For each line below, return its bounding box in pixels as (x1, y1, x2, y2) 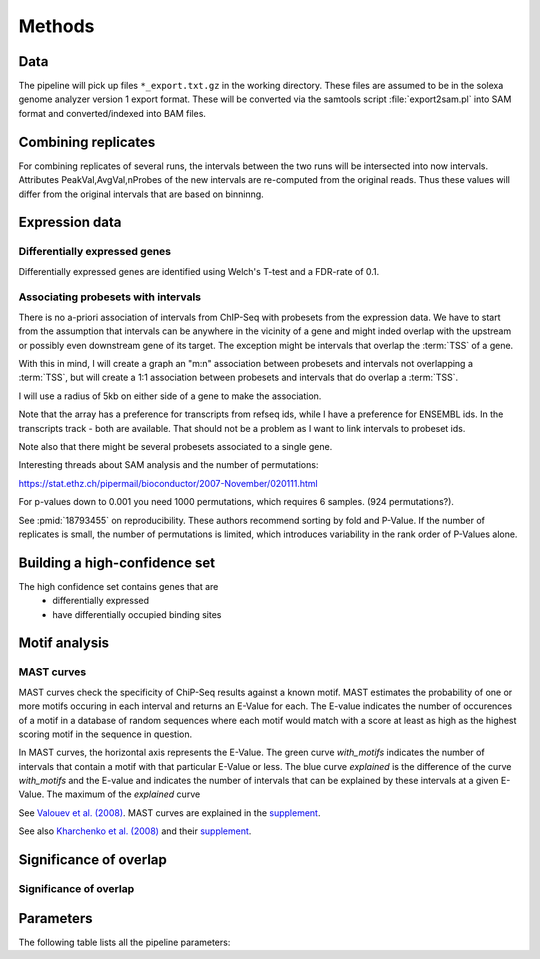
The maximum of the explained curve (46, 788, 201, 800)
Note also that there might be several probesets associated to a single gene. (18, 440, 333, 452)
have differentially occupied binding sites (52, 608, 222, 620)
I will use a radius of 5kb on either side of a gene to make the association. (18, 390, 322, 402)
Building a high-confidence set (18, 554, 215, 571)
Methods (18, 15, 95, 37)
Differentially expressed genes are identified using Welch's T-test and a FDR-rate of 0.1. (18, 265, 380, 277)
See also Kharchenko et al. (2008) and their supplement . (18, 825, 252, 837)
